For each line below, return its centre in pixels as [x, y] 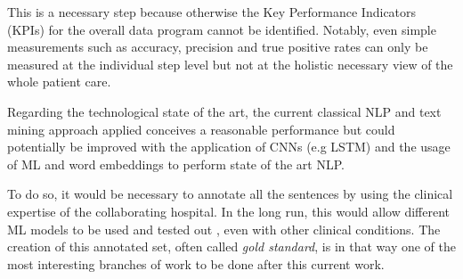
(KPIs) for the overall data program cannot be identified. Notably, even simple [222, 29]
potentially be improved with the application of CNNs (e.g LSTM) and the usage [229, 147]
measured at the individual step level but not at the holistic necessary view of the [230, 64]
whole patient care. [59, 82]
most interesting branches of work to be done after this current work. [196, 263]
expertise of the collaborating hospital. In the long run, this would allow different [229, 211]
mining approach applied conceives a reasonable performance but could [201, 129]
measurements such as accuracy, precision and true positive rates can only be [218, 47]
